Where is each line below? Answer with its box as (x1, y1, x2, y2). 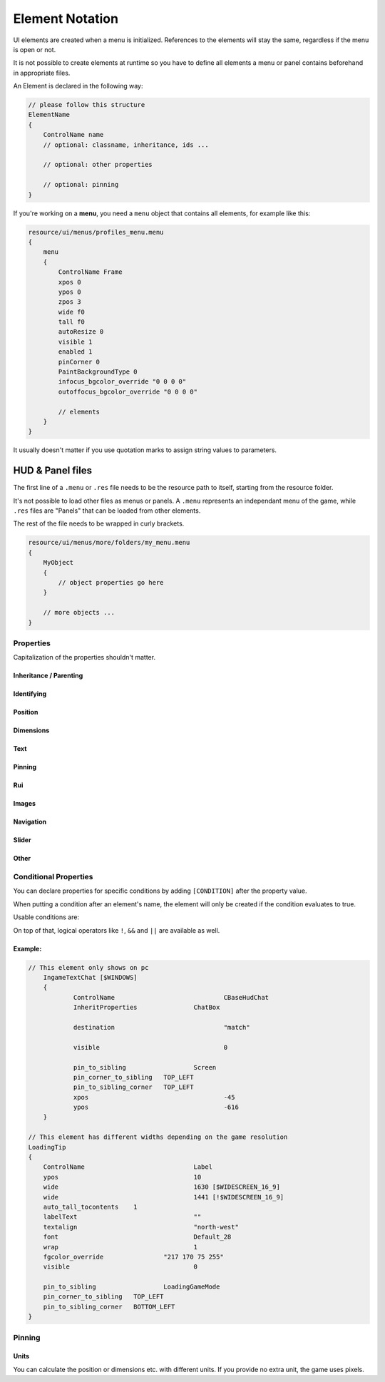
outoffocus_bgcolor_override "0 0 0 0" (58, 387, 197, 396)
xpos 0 (58, 278, 81, 286)
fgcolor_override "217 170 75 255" (43, 1252, 224, 1261)
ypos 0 (58, 287, 81, 296)
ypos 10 (43, 1173, 202, 1181)
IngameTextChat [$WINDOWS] (43, 973, 138, 981)
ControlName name (43, 130, 104, 139)
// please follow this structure (28, 101, 145, 109)
